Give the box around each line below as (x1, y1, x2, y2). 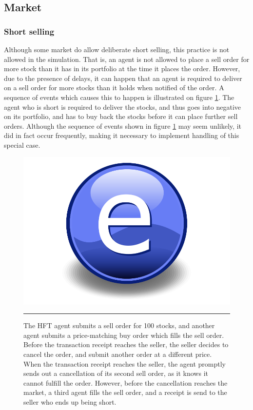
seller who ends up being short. (23, 396, 117, 407)
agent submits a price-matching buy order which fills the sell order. (23, 330, 224, 340)
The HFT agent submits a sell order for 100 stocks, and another (23, 320, 215, 331)
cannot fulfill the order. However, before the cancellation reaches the (23, 377, 228, 388)
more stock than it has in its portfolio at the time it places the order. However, (4, 63, 240, 74)
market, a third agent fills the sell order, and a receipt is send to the (23, 387, 227, 397)
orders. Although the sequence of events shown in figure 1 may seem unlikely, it (4, 120, 241, 131)
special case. (4, 139, 40, 150)
